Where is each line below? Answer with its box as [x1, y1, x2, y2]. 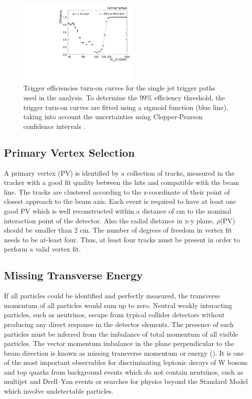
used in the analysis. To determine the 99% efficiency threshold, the [23, 92, 225, 102]
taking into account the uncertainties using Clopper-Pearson [23, 111, 203, 122]
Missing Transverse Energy [4, 268, 143, 283]
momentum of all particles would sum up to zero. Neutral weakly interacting [4, 300, 233, 310]
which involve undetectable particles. [4, 386, 113, 396]
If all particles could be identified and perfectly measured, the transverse [4, 290, 220, 301]
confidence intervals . [23, 121, 86, 131]
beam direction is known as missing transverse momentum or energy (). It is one [4, 347, 244, 358]
